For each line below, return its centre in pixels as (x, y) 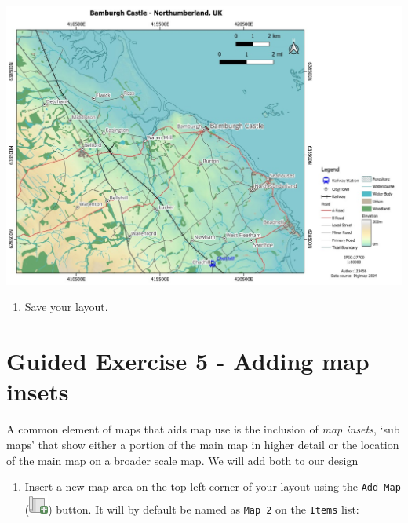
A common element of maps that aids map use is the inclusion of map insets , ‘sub (203, 429)
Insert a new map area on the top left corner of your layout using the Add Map (213, 486)
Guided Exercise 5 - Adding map (188, 361)
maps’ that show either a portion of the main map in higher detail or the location (203, 444)
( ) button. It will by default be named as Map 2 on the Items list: (192, 508)
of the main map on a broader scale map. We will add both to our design (182, 460)
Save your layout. (66, 307)
